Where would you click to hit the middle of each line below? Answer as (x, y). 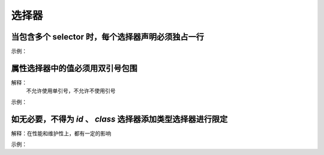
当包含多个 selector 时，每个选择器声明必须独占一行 (107, 37)
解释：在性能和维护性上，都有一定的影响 (61, 133)
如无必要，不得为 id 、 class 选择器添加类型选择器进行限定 (119, 119)
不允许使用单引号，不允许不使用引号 (71, 91)
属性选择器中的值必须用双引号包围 (74, 68)
